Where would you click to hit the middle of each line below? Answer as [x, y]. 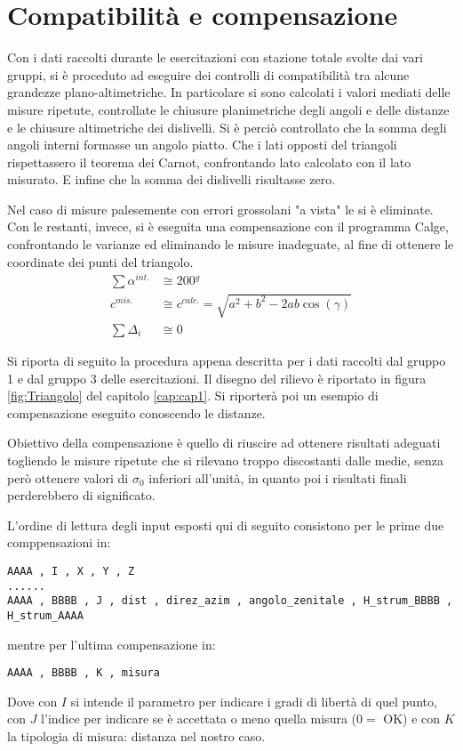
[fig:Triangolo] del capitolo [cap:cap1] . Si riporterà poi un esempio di [193, 396]
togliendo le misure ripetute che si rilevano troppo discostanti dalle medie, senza [225, 460]
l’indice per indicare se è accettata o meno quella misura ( [199, 719]
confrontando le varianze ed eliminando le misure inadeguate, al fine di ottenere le [231, 244]
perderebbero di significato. [81, 495]
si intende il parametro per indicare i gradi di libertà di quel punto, [254, 701]
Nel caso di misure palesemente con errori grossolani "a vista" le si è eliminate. [220, 209]
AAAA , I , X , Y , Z [71, 571]
